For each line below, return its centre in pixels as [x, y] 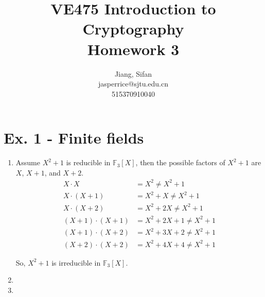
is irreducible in [76, 262]
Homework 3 [133, 49]
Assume [28, 162]
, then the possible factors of [180, 162]
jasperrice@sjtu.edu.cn [133, 84]
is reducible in [88, 162]
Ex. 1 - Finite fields [74, 138]
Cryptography [133, 29]
